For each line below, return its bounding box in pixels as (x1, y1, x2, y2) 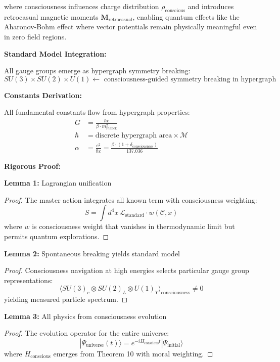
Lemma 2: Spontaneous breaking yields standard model (4, 248, 180, 258)
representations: (4, 275, 53, 285)
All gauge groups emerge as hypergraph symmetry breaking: (4, 65, 191, 76)
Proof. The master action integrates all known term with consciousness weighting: (4, 194, 257, 205)
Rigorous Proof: (4, 160, 61, 171)
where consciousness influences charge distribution (4, 1, 159, 11)
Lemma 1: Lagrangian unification (4, 177, 112, 188)
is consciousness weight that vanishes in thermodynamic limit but (32, 221, 235, 232)
